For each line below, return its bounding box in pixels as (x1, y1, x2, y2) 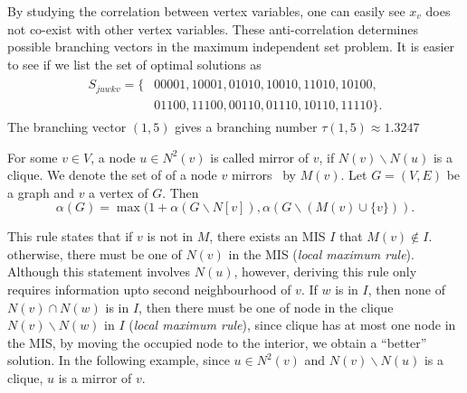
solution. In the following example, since (7, 351, 230, 370)
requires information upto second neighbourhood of (7, 280, 291, 299)
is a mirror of (58, 369, 132, 388)
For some (7, 147, 58, 166)
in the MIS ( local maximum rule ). (228, 244, 415, 263)
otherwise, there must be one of (7, 244, 182, 263)
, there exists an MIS (209, 227, 326, 246)
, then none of (367, 280, 445, 299)
